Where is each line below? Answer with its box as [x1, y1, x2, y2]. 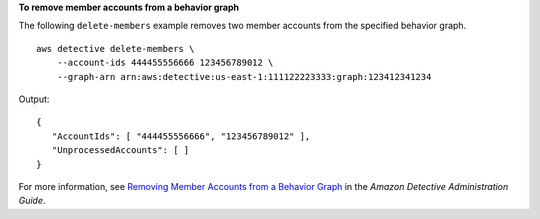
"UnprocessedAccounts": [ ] [51, 145, 190, 156]
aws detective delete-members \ [36, 43, 195, 54]
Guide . [18, 195, 46, 207]
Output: [18, 93, 50, 105]
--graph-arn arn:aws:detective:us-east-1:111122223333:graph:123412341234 [56, 71, 432, 82]
